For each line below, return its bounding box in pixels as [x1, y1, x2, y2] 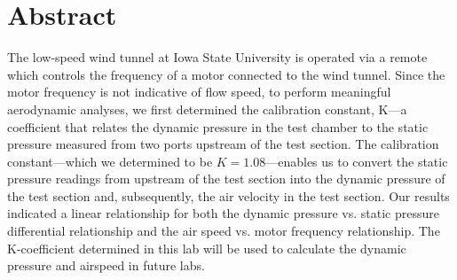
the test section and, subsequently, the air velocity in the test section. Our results [7, 186, 450, 205]
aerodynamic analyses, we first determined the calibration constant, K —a [7, 99, 407, 118]
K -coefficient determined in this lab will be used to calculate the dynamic [7, 238, 406, 257]
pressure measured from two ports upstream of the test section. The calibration [7, 135, 439, 153]
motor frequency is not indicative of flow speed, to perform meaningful [7, 82, 391, 101]
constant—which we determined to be [7, 152, 213, 170]
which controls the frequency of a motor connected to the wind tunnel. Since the [7, 65, 445, 83]
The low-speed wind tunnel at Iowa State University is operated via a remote [7, 48, 428, 66]
